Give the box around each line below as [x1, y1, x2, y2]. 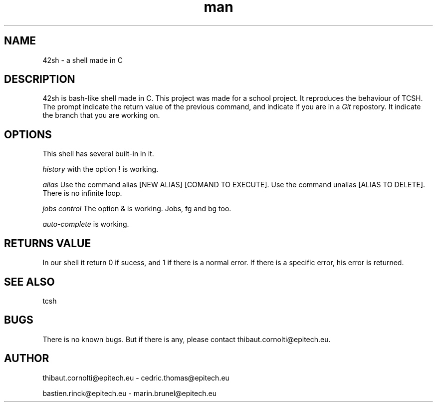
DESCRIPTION [4, 73, 75, 86]
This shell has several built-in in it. [42, 149, 154, 158]
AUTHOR [4, 352, 49, 365]
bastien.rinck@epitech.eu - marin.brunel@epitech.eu [42, 389, 217, 398]
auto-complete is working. [42, 220, 129, 229]
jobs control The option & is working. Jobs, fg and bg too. [42, 204, 231, 213]
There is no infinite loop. [42, 189, 122, 198]
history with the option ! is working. [42, 165, 159, 174]
